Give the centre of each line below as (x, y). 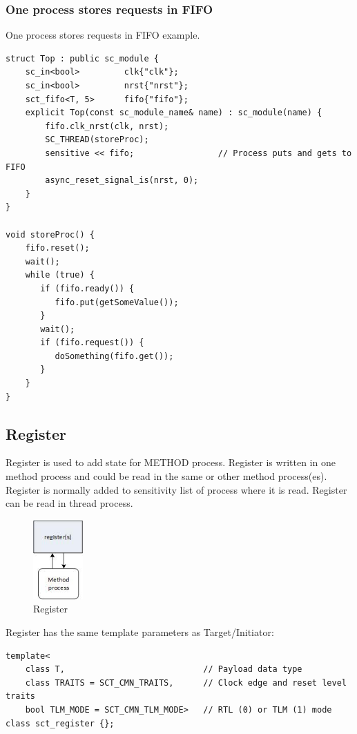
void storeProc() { (50, 234)
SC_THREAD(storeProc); (97, 140)
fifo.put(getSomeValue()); (117, 302)
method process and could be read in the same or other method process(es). (166, 476)
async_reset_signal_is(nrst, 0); (122, 181)
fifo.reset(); (57, 248)
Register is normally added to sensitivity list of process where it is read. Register (176, 489)
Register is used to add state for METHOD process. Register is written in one (171, 462)
